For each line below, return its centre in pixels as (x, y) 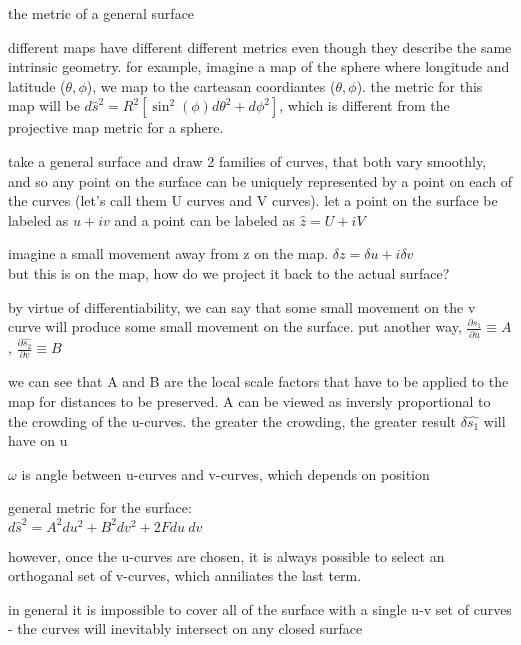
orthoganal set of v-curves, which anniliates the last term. (185, 575)
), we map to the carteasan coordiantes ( (211, 85)
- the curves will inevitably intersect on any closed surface (185, 628)
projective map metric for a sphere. (116, 127)
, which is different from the (364, 105)
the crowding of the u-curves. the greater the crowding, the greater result (232, 420)
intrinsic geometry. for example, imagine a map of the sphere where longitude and (259, 66)
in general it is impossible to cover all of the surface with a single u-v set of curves (260, 608)
